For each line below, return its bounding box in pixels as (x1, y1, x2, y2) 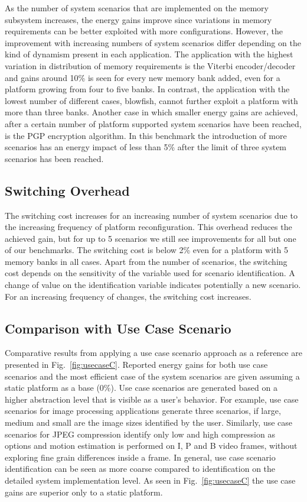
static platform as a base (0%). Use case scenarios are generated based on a (5, 381, 277, 394)
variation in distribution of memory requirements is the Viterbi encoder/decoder (5, 59, 296, 72)
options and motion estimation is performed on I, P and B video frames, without (5, 439, 298, 452)
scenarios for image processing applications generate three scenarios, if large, (5, 404, 281, 417)
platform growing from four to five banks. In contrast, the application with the (5, 83, 290, 95)
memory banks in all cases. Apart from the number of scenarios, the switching (5, 255, 288, 267)
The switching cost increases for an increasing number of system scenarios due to (5, 209, 298, 221)
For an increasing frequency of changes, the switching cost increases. (5, 290, 252, 302)
